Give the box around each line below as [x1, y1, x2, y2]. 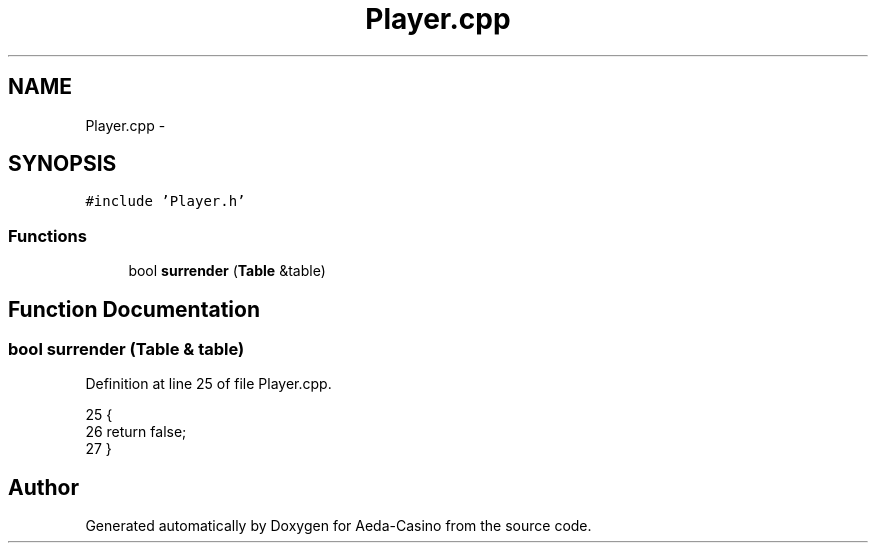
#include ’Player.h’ [85, 193, 246, 210]
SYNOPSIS [8, 151, 117, 177]
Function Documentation [8, 296, 260, 322]
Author [8, 474, 79, 500]
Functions [8, 225, 87, 246]
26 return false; [85, 423, 187, 441]
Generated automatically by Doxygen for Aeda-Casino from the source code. [85, 517, 592, 535]
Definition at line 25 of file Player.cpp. [85, 375, 332, 393]
